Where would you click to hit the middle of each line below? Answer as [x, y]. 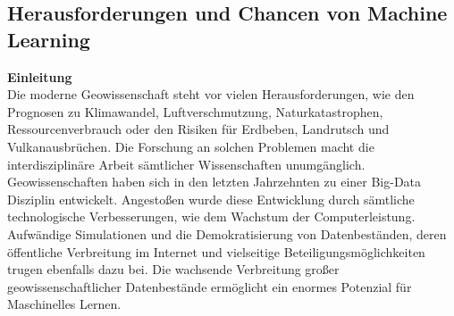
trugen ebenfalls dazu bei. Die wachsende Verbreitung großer [173, 269]
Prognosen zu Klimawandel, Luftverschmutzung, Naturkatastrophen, [195, 111]
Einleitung [40, 76]
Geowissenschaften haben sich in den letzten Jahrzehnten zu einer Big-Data [214, 182]
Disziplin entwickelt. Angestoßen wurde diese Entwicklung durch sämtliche [211, 199]
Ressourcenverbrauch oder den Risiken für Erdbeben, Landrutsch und [198, 129]
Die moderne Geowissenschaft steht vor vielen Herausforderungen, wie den [211, 94]
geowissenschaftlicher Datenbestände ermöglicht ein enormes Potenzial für [210, 286]
